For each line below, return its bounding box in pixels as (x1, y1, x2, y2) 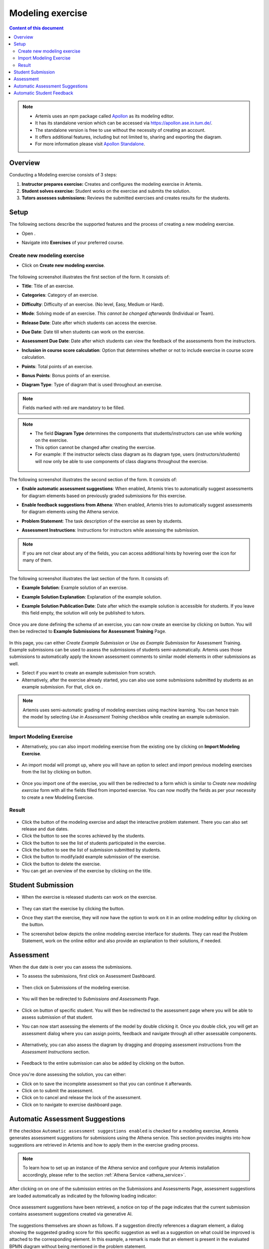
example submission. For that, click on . (21, 683, 103, 689)
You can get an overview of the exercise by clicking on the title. (21, 868, 152, 874)
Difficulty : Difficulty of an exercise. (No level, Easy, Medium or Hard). (21, 301, 164, 307)
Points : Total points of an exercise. (21, 363, 93, 369)
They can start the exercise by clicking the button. (21, 905, 125, 911)
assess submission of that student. (21, 1014, 93, 1020)
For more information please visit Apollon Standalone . (35, 141, 145, 147)
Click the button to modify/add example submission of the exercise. (21, 854, 160, 860)
